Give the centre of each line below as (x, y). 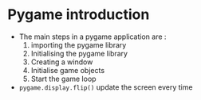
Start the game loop (63, 79)
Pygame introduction (79, 15)
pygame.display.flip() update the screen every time (106, 87)
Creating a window (62, 62)
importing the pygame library (79, 44)
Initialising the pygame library (79, 53)
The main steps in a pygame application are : (93, 37)
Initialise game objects (68, 70)
